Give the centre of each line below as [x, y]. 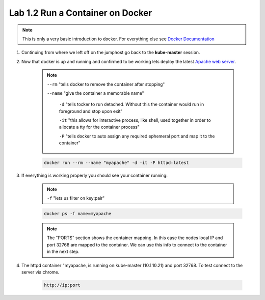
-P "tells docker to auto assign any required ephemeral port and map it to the [137, 136]
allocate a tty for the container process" [99, 127]
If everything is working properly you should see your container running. [94, 176]
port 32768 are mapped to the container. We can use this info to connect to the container [137, 245]
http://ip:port [62, 285]
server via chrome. [40, 272]
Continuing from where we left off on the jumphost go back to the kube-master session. [111, 53]
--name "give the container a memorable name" [95, 93]
